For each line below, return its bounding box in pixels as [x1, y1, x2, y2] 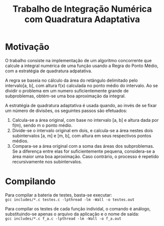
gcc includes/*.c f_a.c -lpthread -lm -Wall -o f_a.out [5, 216, 121, 221]
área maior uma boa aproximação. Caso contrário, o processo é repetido [12, 153, 159, 159]
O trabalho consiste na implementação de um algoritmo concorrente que [5, 57, 152, 63]
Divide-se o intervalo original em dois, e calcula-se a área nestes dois [12, 127, 153, 133]
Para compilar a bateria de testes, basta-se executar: [5, 192, 112, 198]
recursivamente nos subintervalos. [12, 158, 82, 164]
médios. [12, 138, 29, 144]
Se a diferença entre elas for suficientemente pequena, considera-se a [12, 148, 155, 154]
